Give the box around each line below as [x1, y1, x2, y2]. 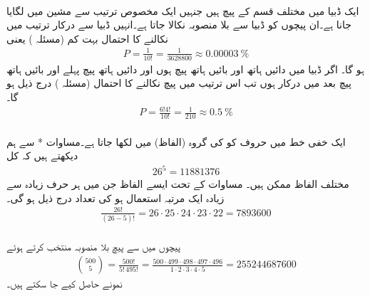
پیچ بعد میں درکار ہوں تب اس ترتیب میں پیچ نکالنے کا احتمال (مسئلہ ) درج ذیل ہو [6, 75, 351, 90]
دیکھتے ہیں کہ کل [6, 148, 78, 163]
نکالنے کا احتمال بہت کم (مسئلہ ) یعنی [6, 31, 168, 46]
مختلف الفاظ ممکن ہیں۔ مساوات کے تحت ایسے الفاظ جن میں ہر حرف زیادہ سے [6, 176, 349, 191]
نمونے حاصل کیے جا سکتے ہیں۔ [6, 276, 123, 291]
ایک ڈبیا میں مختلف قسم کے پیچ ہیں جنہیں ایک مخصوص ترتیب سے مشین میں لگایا [6, 3, 359, 18]
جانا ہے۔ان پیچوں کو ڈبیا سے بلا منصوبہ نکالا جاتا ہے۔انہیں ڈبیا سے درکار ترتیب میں [6, 17, 351, 32]
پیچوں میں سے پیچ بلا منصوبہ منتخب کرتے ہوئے [6, 238, 180, 253]
